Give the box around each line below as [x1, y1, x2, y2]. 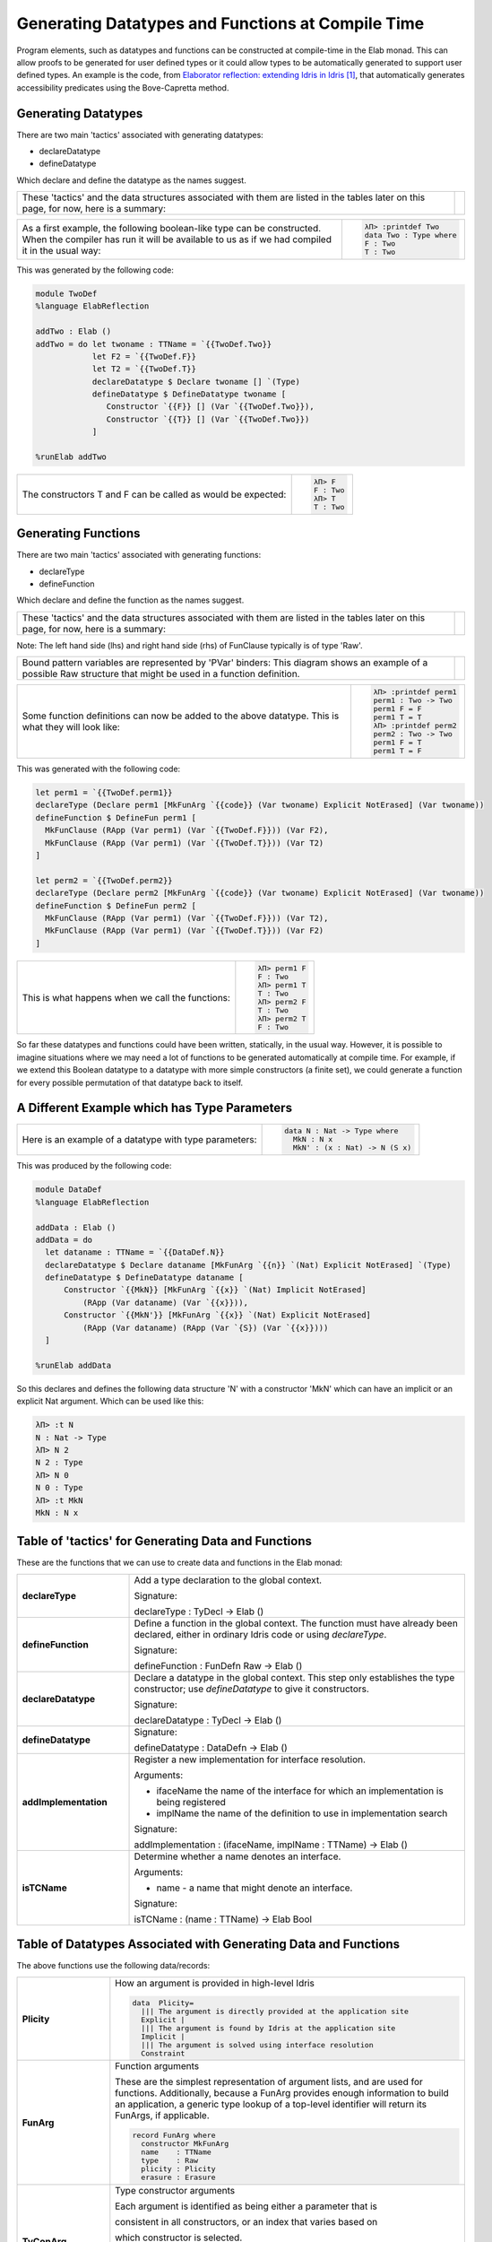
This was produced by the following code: [16, 1160, 172, 1171]
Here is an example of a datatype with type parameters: [22, 1133, 257, 1145]
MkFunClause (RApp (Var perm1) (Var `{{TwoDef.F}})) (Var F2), [45, 825, 329, 836]
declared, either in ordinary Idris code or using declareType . [134, 1628, 387, 1640]
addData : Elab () [35, 1222, 117, 1232]
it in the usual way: [22, 245, 101, 257]
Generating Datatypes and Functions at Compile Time [16, 13, 425, 33]
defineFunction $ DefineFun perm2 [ [35, 900, 197, 910]
